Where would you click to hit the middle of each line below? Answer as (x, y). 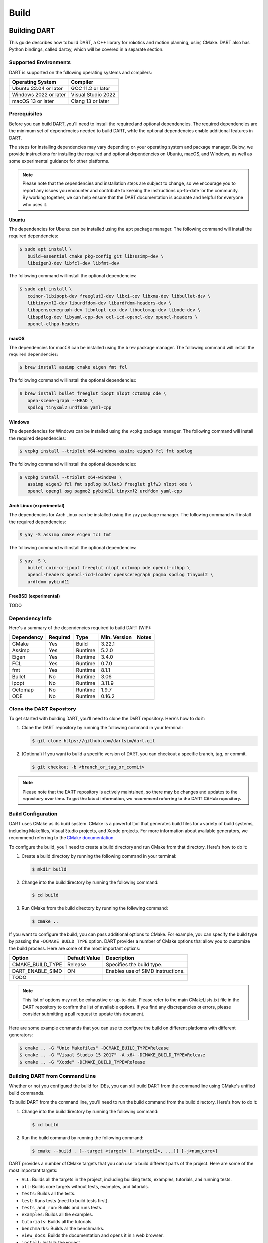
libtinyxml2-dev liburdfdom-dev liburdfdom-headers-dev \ (100, 303)
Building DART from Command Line (53, 1076)
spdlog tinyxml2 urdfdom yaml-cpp (69, 407)
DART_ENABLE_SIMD (37, 971)
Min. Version (116, 637)
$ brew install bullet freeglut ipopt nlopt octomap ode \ (93, 394)
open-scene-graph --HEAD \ (60, 400)
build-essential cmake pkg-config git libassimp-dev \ (96, 256)
